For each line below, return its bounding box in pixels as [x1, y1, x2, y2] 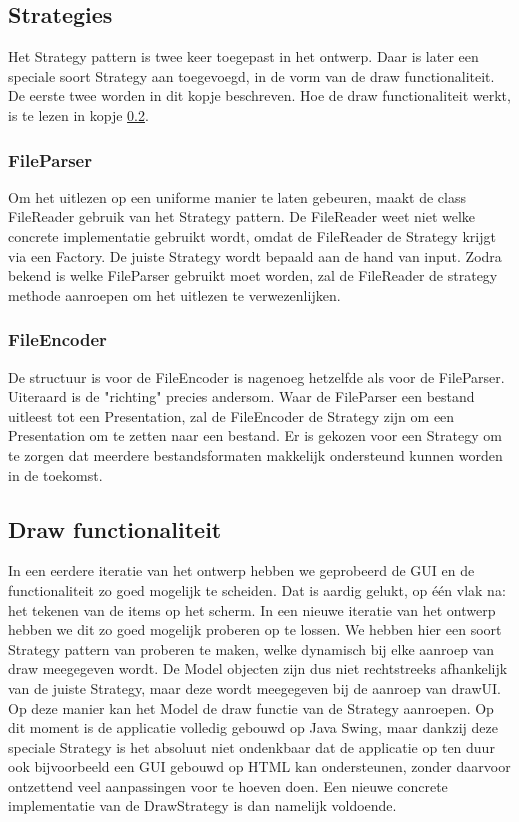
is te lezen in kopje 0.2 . [8, 104, 149, 125]
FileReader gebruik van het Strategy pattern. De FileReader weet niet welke [8, 206, 476, 227]
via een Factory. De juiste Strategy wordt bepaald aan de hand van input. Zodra [8, 245, 502, 266]
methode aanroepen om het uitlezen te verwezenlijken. [8, 284, 341, 305]
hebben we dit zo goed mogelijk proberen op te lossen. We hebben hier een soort [8, 619, 502, 640]
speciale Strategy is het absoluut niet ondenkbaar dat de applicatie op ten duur [8, 736, 495, 757]
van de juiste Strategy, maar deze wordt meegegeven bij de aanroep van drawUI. [8, 677, 501, 698]
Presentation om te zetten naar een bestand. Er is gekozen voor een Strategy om [8, 425, 502, 446]
